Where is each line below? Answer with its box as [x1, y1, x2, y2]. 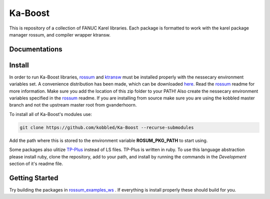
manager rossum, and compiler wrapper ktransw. [9, 31, 111, 37]
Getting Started [9, 173, 58, 182]
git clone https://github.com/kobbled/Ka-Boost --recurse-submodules [19, 124, 194, 130]
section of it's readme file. [9, 160, 63, 166]
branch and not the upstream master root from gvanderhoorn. [9, 102, 137, 108]
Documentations [9, 45, 62, 53]
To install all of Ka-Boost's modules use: [9, 111, 92, 117]
